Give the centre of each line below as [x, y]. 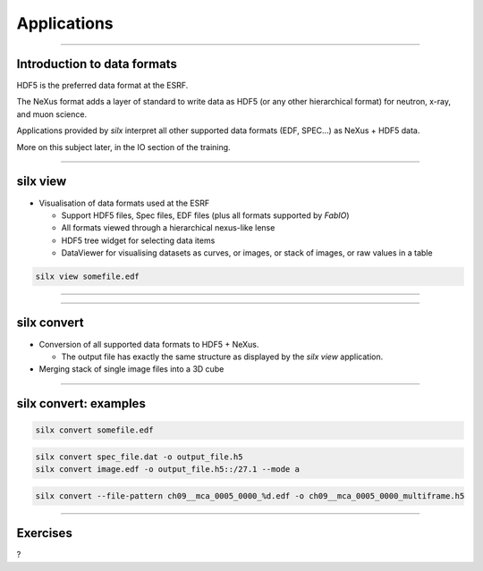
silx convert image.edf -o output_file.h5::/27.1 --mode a [167, 470]
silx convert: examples [81, 403]
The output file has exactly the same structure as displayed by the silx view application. [222, 357]
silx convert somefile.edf [94, 430]
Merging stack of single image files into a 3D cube [131, 369]
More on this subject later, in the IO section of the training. [124, 147]
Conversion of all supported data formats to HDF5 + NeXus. [149, 344]
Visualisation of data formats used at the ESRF [124, 203]
